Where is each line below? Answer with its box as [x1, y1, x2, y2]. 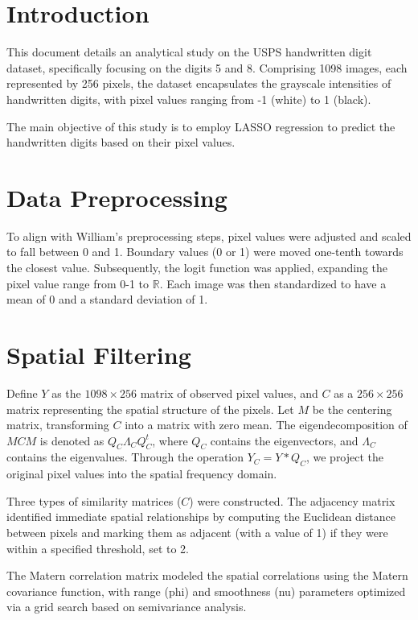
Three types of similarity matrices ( [6, 492, 182, 509]
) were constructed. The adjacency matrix [189, 492, 395, 509]
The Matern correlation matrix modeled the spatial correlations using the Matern [6, 567, 408, 584]
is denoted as [39, 432, 104, 448]
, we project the [305, 448, 384, 465]
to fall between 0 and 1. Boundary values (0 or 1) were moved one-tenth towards [6, 243, 404, 260]
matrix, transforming [6, 416, 109, 433]
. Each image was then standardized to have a [159, 275, 387, 291]
